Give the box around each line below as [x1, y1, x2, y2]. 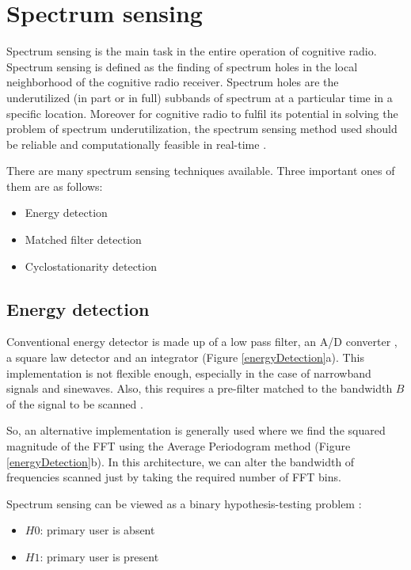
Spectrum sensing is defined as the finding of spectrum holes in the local [6, 58, 358, 74]
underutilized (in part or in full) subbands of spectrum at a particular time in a [6, 89, 393, 105]
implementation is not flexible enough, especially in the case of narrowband [6, 364, 371, 381]
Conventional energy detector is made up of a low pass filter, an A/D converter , [6, 333, 398, 350]
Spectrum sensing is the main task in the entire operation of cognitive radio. [6, 43, 377, 59]
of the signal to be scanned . [6, 395, 143, 412]
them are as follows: [6, 177, 103, 194]
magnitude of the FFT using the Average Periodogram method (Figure [6, 438, 351, 454]
